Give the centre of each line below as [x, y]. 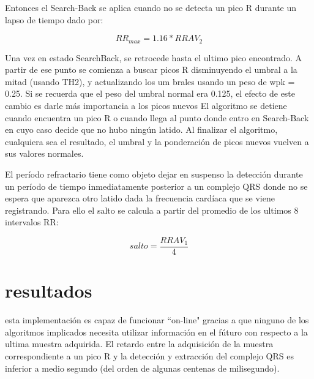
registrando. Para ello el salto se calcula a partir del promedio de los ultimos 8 [152, 210]
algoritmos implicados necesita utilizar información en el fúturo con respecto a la [156, 332]
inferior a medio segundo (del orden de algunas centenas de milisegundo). [142, 368]
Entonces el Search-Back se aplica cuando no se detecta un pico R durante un [151, 7]
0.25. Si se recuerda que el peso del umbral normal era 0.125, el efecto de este [150, 93]
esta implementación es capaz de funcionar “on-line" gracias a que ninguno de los [157, 320]
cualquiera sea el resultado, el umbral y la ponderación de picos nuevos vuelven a [157, 141]
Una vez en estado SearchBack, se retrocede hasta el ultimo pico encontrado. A [154, 57]
